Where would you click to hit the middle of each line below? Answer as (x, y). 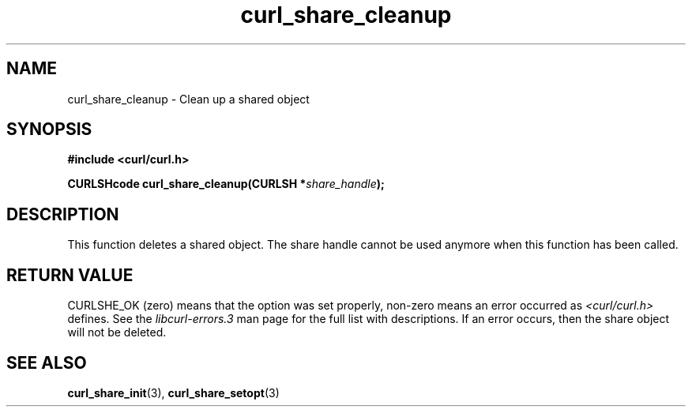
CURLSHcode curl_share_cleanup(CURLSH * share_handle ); (226, 184)
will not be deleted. (117, 332)
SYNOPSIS (49, 130)
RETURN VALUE (70, 275)
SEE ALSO (47, 362)
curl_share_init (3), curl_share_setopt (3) (173, 392)
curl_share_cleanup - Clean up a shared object (188, 99)
